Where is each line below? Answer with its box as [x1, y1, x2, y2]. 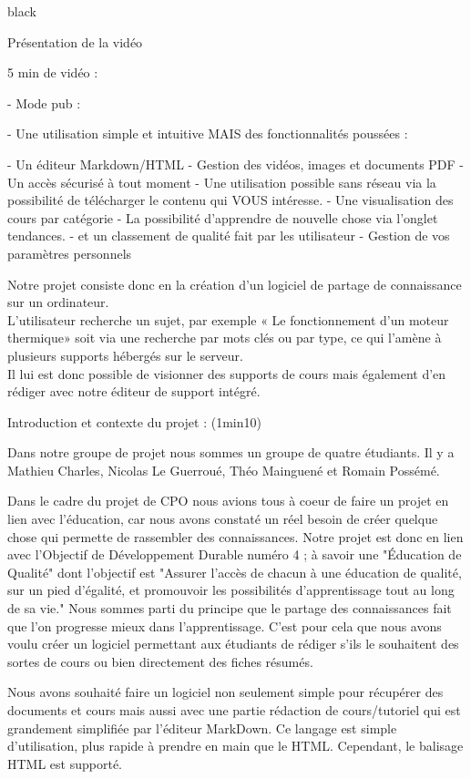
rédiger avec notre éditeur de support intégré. [7, 382, 261, 401]
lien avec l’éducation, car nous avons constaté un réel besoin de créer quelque [7, 509, 438, 528]
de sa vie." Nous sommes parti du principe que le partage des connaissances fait [7, 599, 452, 618]
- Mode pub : [7, 93, 81, 112]
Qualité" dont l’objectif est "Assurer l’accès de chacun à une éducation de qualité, [7, 562, 462, 581]
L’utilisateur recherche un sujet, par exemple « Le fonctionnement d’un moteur [7, 310, 449, 329]
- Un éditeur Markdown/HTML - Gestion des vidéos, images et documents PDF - [7, 154, 465, 173]
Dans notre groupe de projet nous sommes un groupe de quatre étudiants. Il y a [7, 443, 455, 462]
